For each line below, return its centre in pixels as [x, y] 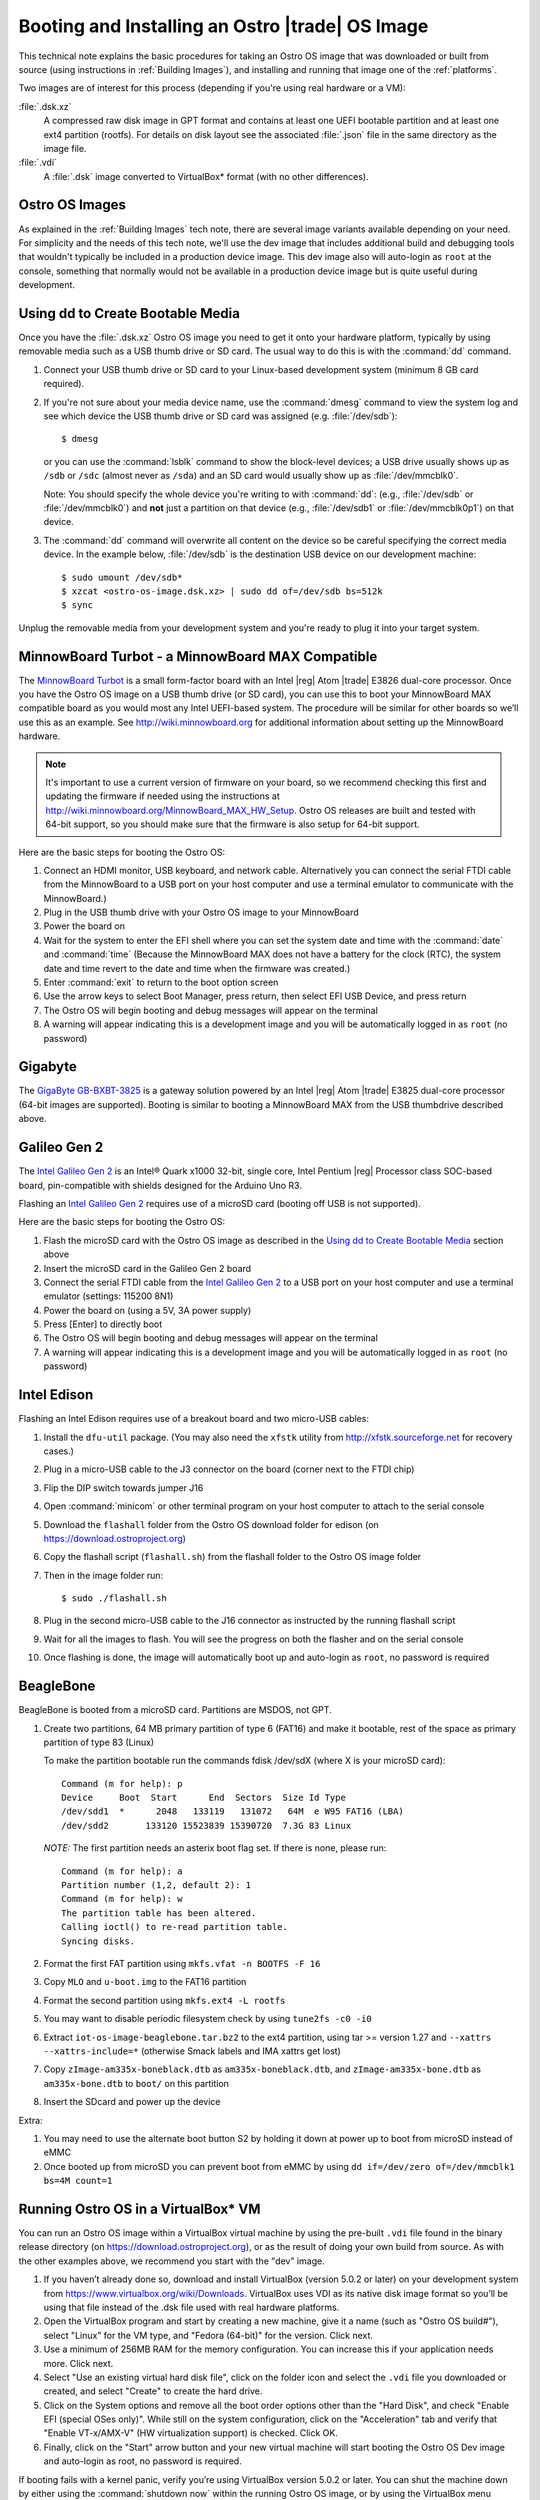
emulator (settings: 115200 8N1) [108, 1296]
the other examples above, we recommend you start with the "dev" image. [171, 2261]
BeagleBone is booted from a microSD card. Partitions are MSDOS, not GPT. [175, 1710]
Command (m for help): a [122, 1871]
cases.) [59, 1451]
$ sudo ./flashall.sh [114, 1598]
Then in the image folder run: [103, 1575]
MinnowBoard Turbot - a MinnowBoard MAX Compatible [198, 656]
